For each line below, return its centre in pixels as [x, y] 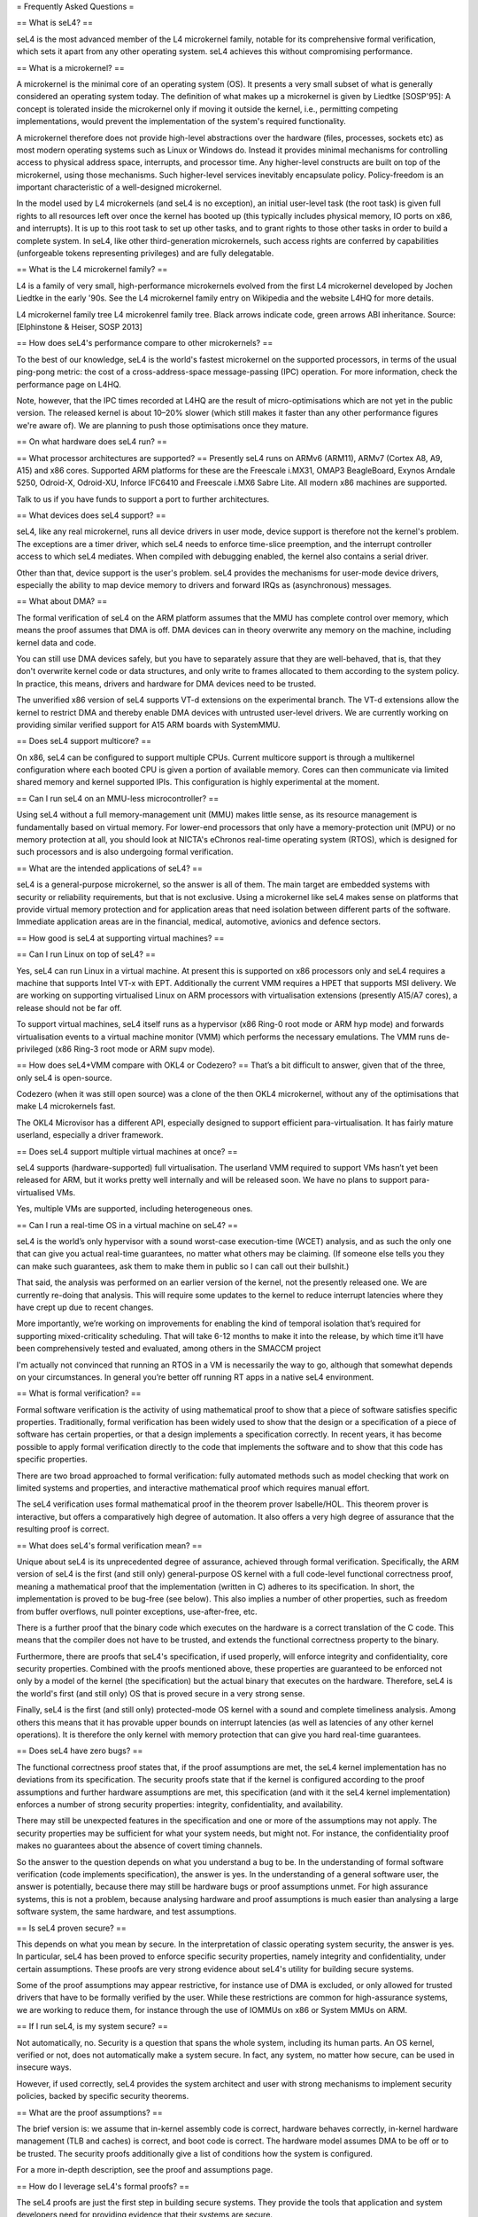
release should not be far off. [69, 1007]
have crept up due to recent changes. [85, 1307]
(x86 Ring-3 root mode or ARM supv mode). [135, 1049]
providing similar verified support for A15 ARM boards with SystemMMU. [148, 725]
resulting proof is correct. [63, 1529]
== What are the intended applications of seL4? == [110, 868]
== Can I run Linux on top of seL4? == [86, 954]
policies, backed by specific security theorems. [103, 2096]
